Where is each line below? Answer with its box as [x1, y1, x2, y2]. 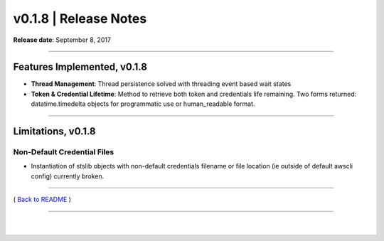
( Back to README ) [13, 196, 71, 204]
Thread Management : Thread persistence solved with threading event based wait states [31, 80, 292, 88]
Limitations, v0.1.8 [13, 125, 96, 138]
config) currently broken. [31, 171, 105, 181]
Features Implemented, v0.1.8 [13, 61, 147, 73]
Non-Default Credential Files [13, 147, 114, 157]
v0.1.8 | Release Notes [13, 11, 147, 26]
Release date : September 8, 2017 [13, 36, 112, 44]
